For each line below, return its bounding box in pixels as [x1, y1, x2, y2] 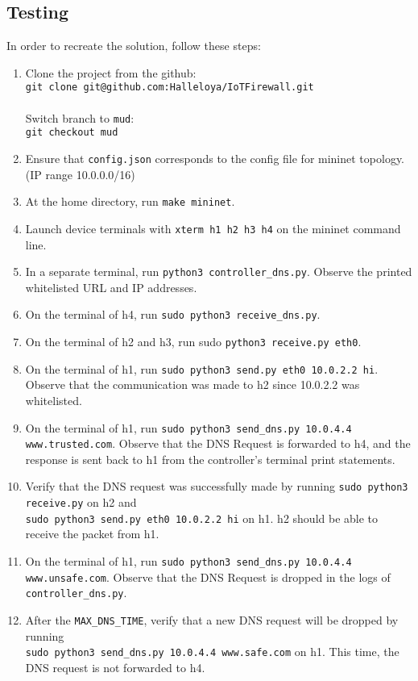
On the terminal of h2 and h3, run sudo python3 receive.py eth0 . [25, 333, 362, 350]
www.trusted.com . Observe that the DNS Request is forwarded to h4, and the [25, 435, 411, 452]
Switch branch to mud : [25, 109, 135, 126]
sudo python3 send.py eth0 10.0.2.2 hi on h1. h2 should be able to [25, 509, 379, 526]
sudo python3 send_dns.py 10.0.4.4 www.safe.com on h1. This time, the [25, 643, 399, 660]
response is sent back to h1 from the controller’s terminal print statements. [25, 450, 395, 467]
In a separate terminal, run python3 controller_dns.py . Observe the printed [25, 263, 412, 280]
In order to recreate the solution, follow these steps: [6, 37, 261, 54]
